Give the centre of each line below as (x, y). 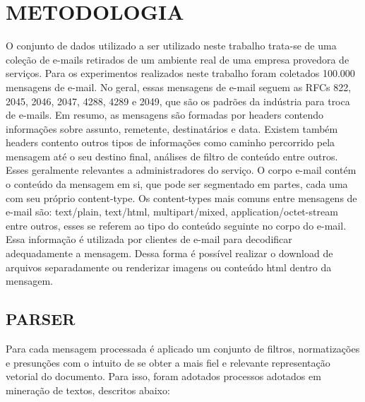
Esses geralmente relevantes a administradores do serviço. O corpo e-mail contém (181, 170)
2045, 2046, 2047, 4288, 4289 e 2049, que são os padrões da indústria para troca (178, 101)
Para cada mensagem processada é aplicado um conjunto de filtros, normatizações (183, 349)
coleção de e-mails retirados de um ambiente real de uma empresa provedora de (178, 59)
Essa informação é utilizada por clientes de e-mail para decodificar (149, 239)
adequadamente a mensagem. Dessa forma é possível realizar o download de (169, 253)
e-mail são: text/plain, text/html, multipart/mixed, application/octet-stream (172, 212)
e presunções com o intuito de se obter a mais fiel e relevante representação (168, 362)
